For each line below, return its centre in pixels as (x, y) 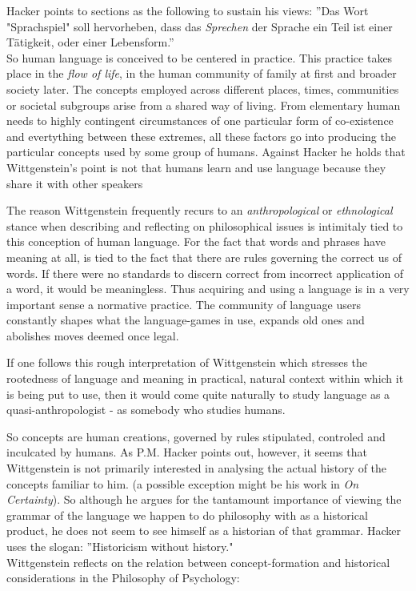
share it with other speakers (75, 183)
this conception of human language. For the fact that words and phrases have (196, 241)
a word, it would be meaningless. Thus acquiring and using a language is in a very (208, 289)
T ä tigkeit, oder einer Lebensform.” (90, 42)
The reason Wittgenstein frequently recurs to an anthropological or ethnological (200, 210)
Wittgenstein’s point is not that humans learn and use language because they (196, 167)
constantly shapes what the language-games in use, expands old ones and (186, 320)
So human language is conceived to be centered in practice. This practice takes (200, 57)
